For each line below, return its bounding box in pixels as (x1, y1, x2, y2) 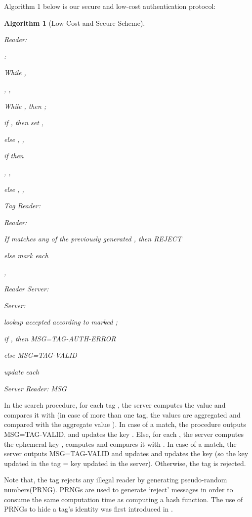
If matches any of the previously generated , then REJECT (4, 234, 182, 244)
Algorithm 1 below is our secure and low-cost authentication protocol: (4, 1, 216, 11)
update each (4, 367, 39, 377)
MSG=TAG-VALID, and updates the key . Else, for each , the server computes (4, 429, 244, 439)
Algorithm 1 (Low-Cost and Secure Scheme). (4, 17, 145, 28)
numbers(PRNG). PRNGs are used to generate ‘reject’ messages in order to (4, 484, 233, 494)
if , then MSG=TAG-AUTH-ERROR (4, 333, 116, 343)
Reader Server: (4, 283, 49, 294)
